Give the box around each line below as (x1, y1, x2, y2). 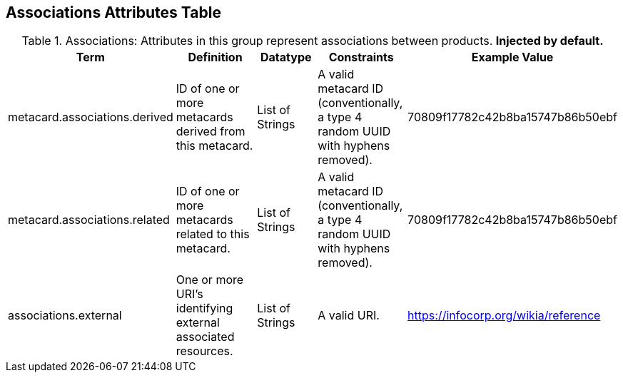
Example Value (471, 50, 554, 65)
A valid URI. (318, 308, 380, 323)
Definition (188, 50, 243, 65)
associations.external (8, 308, 122, 323)
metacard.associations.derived (8, 110, 173, 125)
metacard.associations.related (8, 213, 170, 228)
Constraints (328, 50, 394, 65)
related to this (176, 227, 250, 242)
